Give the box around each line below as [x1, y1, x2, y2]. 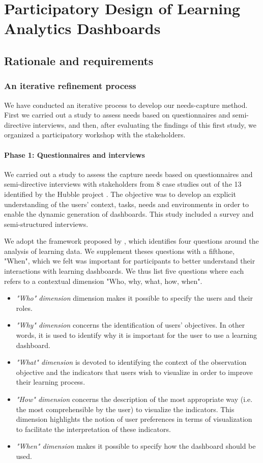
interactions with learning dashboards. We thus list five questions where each [4, 266, 244, 276]
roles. [16, 302, 33, 313]
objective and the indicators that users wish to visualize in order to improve [16, 366, 253, 377]
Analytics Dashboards [4, 18, 161, 39]
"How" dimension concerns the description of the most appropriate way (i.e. [16, 394, 253, 404]
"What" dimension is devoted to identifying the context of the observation [16, 357, 247, 367]
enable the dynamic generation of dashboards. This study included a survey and [4, 209, 254, 219]
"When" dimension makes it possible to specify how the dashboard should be [16, 441, 256, 451]
